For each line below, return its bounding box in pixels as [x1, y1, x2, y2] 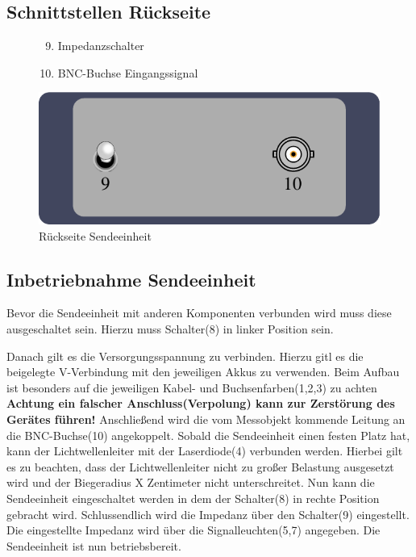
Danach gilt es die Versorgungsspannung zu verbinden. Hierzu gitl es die [6, 347, 364, 364]
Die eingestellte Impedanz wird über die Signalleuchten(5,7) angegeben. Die [6, 521, 381, 538]
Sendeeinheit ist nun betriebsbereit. [6, 537, 181, 554]
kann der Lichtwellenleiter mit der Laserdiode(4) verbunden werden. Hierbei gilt [6, 442, 403, 459]
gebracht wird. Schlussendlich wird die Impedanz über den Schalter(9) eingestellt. [6, 505, 410, 522]
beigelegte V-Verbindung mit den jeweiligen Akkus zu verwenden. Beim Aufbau [6, 363, 400, 380]
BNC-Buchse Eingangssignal [57, 64, 198, 81]
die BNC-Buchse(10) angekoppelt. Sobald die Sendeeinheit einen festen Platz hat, [6, 426, 410, 443]
